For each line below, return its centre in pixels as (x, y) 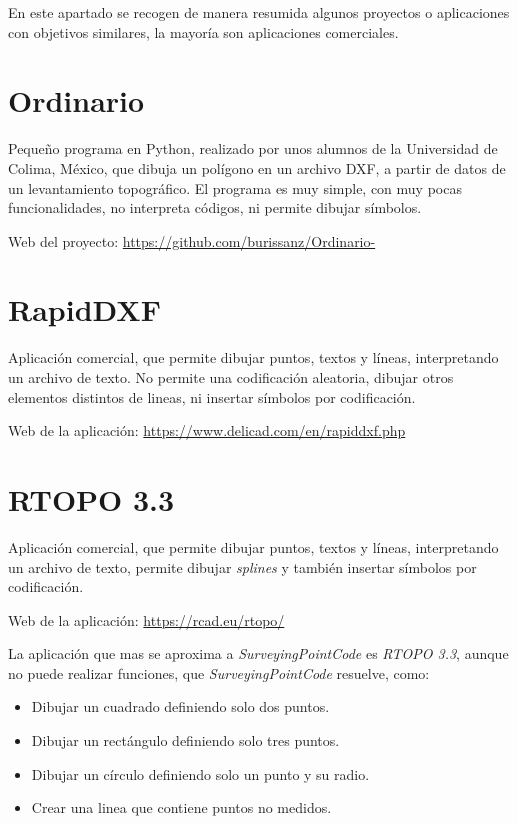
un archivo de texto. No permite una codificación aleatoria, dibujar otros (231, 377)
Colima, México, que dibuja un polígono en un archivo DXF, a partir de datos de (257, 167)
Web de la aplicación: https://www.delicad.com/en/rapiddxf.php (207, 430)
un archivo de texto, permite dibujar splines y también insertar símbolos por (242, 566)
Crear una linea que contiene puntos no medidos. (181, 807)
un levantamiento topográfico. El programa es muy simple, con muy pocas (235, 187)
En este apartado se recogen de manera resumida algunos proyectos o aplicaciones (259, 12)
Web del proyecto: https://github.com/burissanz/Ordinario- (192, 240)
